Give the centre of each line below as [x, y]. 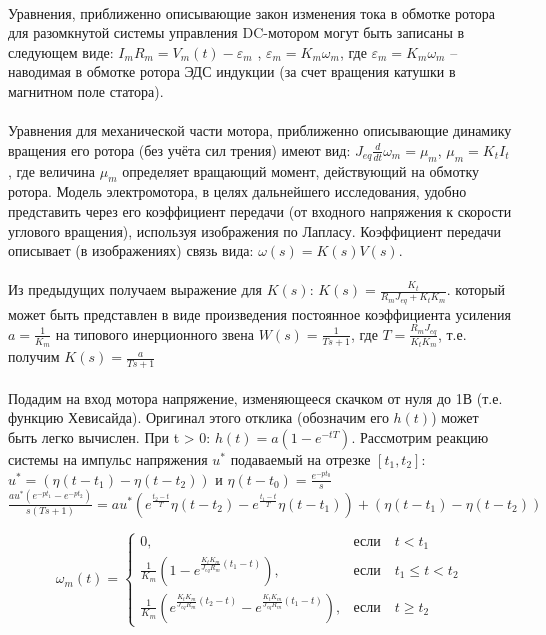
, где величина [52, 170]
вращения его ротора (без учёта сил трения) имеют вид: [179, 149]
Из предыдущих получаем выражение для [135, 289]
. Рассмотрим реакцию [420, 436]
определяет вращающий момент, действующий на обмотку [300, 170]
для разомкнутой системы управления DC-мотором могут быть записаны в [236, 32]
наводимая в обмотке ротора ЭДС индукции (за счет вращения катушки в [232, 71]
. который [476, 289]
